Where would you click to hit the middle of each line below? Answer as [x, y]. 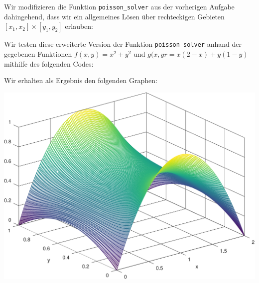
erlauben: [79, 26]
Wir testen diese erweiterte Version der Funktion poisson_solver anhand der [123, 44]
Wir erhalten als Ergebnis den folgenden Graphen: [81, 80]
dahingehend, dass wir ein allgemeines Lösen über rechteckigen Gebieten [114, 16]
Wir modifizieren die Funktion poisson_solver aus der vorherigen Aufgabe [119, 7]
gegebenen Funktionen [38, 54]
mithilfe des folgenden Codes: [49, 63]
